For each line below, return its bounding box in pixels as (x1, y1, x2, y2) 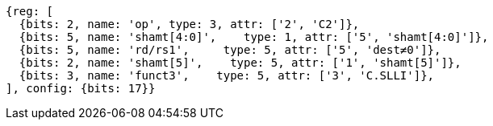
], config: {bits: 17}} (6, 82, 156, 95)
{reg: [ (6, 5, 54, 18)
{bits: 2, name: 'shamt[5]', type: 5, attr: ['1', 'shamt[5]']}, (19, 56, 462, 69)
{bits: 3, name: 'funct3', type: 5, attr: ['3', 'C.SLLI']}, (19, 69, 435, 82)
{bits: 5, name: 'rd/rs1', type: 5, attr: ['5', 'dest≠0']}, (19, 43, 441, 56)
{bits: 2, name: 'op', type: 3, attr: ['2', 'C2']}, (19, 18, 360, 30)
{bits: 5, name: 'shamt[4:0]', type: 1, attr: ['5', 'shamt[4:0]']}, (19, 30, 489, 43)
